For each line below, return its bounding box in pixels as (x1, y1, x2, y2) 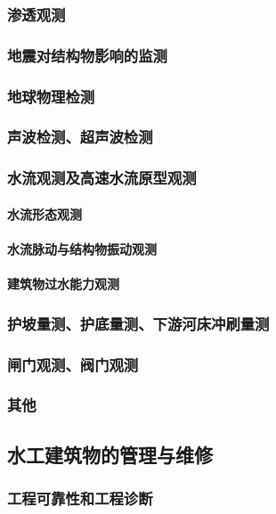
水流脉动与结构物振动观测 (7, 240, 157, 257)
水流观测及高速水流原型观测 (7, 167, 197, 189)
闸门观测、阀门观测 (7, 353, 139, 375)
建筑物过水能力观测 (7, 274, 119, 293)
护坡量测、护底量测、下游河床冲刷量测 (7, 312, 270, 334)
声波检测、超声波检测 (7, 126, 153, 148)
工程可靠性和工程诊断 (7, 487, 153, 510)
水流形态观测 (7, 204, 82, 223)
